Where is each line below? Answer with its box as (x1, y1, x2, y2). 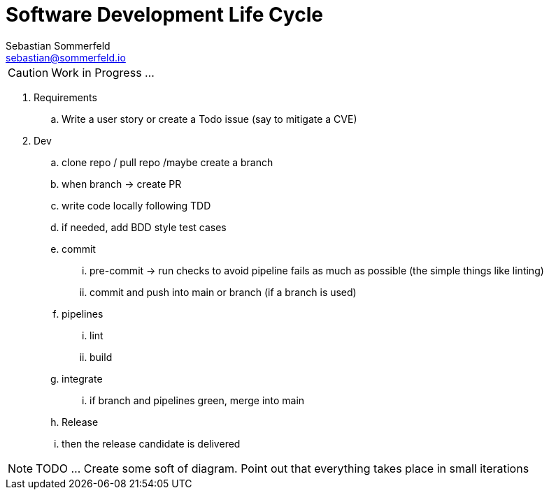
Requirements (34, 91, 97, 103)
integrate (62, 372, 103, 385)
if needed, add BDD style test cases (62, 221, 227, 233)
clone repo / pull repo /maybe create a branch (62, 156, 273, 168)
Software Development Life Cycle (6, 3, 323, 27)
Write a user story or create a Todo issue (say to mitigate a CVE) (62, 112, 357, 125)
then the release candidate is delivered (62, 437, 241, 450)
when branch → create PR (62, 177, 182, 190)
